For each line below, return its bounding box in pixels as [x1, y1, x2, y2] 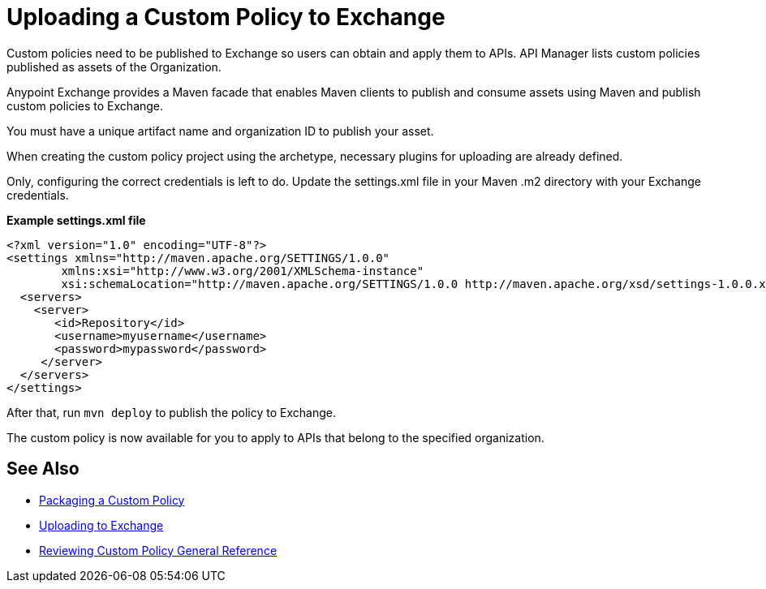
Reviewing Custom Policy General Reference [39, 543, 278, 557]
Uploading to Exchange [39, 518, 164, 532]
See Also [6, 458, 80, 479]
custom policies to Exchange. [6, 98, 164, 113]
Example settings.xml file [6, 213, 146, 227]
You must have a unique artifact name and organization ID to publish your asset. [6, 123, 434, 138]
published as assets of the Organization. [6, 59, 222, 74]
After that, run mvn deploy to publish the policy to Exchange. [6, 405, 336, 419]
